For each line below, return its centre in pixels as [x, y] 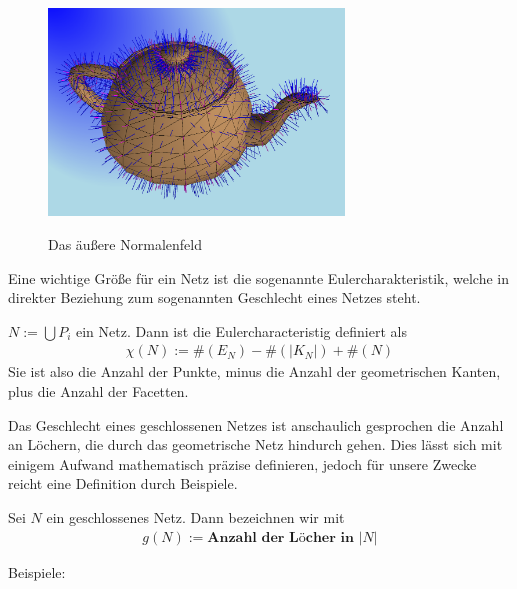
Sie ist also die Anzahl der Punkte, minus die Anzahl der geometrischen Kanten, [254, 371]
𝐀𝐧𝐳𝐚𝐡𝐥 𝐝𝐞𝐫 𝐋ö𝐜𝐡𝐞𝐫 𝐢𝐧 [280, 537]
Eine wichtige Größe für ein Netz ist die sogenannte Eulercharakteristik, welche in [259, 277]
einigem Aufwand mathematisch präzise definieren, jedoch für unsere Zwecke [242, 463]
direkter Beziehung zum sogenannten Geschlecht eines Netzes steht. [214, 297]
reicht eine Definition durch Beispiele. [123, 483]
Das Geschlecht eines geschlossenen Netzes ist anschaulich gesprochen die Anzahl [256, 424]
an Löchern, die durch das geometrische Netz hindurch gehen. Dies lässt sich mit [255, 444]
